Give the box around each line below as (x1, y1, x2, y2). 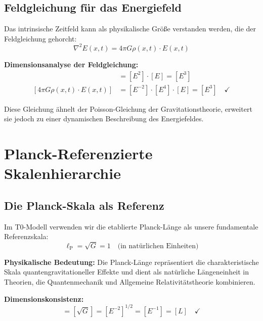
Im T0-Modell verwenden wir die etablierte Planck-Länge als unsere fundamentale (4, 221, 258, 232)
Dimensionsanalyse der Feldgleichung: (4, 59, 139, 69)
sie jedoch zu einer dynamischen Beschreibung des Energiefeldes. (4, 113, 204, 124)
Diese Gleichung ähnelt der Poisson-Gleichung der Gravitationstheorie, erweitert (4, 103, 252, 114)
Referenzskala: (4, 231, 49, 242)
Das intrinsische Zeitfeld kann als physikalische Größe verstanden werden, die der (4, 23, 256, 34)
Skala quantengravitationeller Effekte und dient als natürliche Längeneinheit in (4, 266, 249, 277)
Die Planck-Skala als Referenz (4, 197, 164, 213)
